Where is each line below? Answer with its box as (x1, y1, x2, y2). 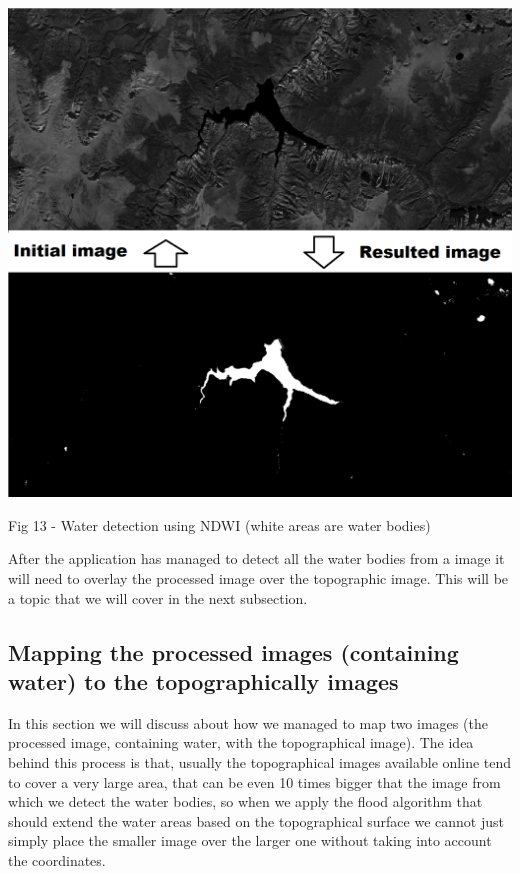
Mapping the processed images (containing (8, 636, 459, 667)
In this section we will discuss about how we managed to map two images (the (8, 712, 488, 733)
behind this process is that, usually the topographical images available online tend (8, 751, 512, 772)
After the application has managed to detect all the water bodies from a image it (8, 548, 505, 569)
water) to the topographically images (8, 665, 399, 696)
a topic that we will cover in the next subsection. (8, 587, 308, 608)
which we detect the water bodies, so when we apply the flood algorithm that (8, 791, 483, 812)
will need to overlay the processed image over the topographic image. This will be (8, 568, 509, 589)
